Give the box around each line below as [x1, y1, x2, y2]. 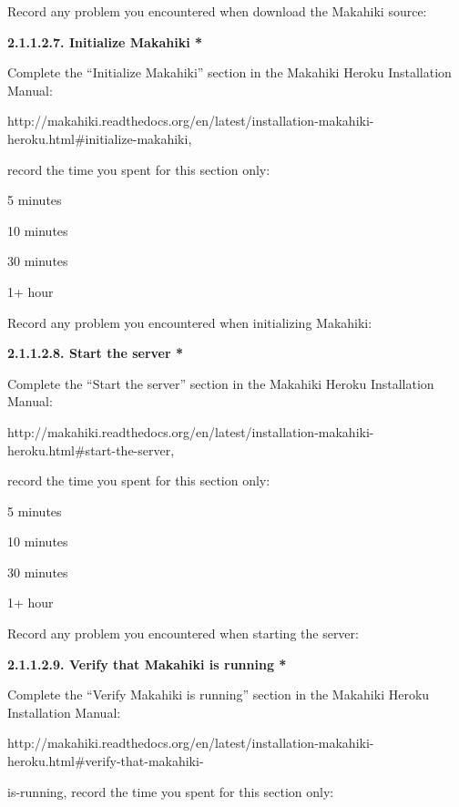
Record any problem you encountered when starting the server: [7, 624, 359, 643]
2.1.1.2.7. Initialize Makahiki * [7, 32, 203, 51]
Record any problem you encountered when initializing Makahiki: [7, 312, 372, 332]
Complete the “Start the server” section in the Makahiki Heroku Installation [7, 373, 434, 393]
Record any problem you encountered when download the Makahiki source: [7, 2, 427, 20]
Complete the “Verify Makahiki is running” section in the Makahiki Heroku [7, 685, 430, 704]
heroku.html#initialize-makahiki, [7, 128, 192, 148]
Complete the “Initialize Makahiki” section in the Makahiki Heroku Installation [7, 63, 452, 82]
